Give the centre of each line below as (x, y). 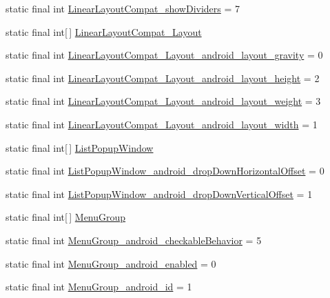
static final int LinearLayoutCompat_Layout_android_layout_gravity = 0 (164, 55)
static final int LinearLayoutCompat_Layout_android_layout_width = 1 (162, 124)
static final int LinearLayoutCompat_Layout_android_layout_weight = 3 (163, 101)
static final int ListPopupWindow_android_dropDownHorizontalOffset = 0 (165, 171)
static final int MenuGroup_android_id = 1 (99, 287)
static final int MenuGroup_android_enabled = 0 (111, 263)
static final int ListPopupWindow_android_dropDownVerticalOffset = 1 (159, 193)
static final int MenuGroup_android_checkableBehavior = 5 (134, 240)
